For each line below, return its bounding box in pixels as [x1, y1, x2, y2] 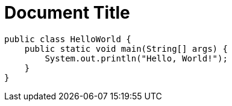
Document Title [4, 2, 130, 23]
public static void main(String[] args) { [24, 43, 228, 54]
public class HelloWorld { [4, 34, 131, 44]
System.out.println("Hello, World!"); [45, 53, 228, 63]
